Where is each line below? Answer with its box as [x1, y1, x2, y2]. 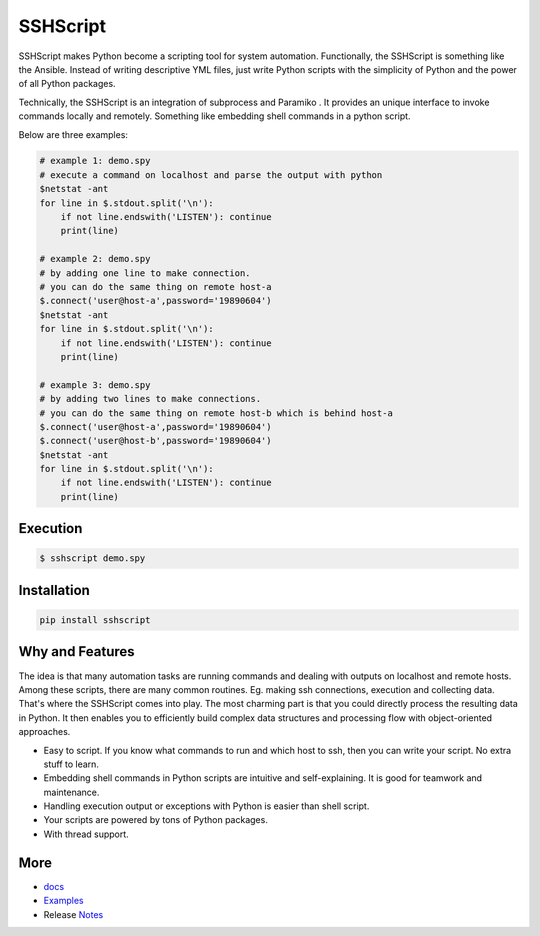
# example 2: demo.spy [39, 253, 151, 265]
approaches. [18, 726, 71, 738]
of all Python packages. [18, 78, 116, 90]
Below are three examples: [18, 128, 129, 140]
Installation [18, 581, 90, 599]
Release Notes [43, 908, 104, 920]
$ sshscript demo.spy [39, 553, 146, 564]
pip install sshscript [39, 615, 151, 626]
